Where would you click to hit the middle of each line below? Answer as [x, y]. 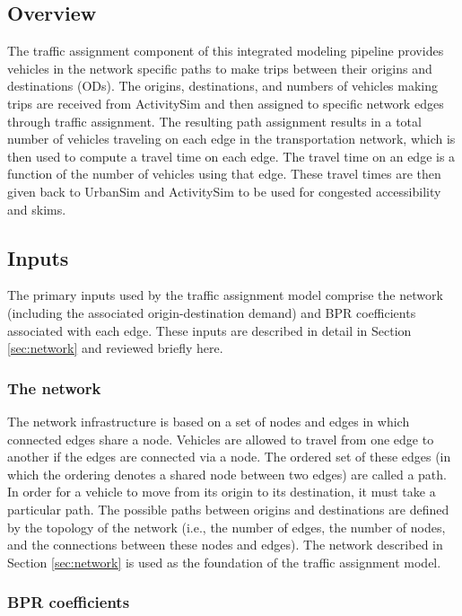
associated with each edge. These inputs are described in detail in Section [209, 330]
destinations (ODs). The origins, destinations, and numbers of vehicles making [223, 86]
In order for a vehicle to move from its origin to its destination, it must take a [222, 492]
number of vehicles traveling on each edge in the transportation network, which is [231, 139]
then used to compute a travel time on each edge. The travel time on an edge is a [231, 156]
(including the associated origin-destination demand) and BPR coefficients [212, 312]
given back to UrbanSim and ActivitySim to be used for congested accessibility [224, 191]
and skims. [37, 209]
